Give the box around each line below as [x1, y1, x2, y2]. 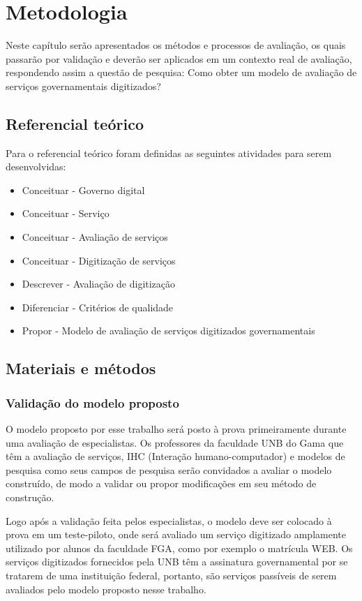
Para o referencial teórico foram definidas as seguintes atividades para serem [6, 145, 332, 160]
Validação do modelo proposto [6, 394, 179, 411]
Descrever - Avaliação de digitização [22, 276, 176, 291]
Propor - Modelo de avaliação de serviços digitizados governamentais [22, 323, 315, 338]
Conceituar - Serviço [22, 206, 110, 221]
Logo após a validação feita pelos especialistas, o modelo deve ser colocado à [6, 513, 332, 528]
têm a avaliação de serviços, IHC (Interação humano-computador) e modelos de [6, 449, 345, 463]
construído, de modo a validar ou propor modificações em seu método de [6, 476, 317, 491]
